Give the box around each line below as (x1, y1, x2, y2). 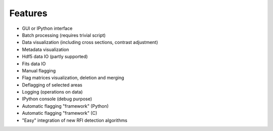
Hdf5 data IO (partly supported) (22, 54, 88, 60)
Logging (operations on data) (22, 89, 83, 95)
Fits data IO (22, 61, 46, 67)
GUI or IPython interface (22, 25, 73, 31)
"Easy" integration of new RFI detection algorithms (22, 117, 127, 123)
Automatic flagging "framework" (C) (22, 110, 98, 116)
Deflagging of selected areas (22, 81, 83, 88)
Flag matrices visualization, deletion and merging (22, 75, 124, 81)
